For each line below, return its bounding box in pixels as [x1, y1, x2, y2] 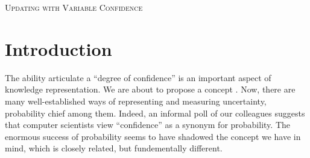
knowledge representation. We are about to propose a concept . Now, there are [5, 83, 296, 96]
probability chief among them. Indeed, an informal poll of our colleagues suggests [5, 106, 305, 119]
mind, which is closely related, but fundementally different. [5, 142, 223, 154]
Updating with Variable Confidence [5, 1, 143, 13]
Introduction [5, 36, 112, 61]
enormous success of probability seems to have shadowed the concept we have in [5, 130, 301, 142]
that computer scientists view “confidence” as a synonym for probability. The [5, 118, 290, 131]
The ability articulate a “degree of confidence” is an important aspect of [5, 71, 271, 84]
